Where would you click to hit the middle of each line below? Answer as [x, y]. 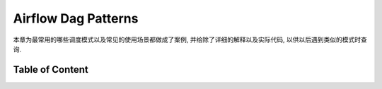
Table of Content [51, 70]
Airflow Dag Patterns [76, 18]
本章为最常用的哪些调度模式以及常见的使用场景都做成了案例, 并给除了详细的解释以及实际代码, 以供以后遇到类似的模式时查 [190, 40]
